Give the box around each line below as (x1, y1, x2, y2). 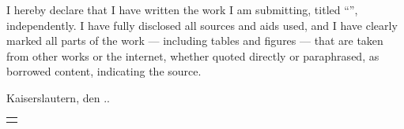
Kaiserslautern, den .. (6, 89, 110, 105)
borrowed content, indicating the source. (6, 63, 202, 79)
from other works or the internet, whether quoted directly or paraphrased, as (6, 47, 379, 64)
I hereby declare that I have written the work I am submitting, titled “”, (6, 2, 358, 17)
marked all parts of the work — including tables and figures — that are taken (6, 32, 383, 49)
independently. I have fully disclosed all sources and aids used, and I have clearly (6, 17, 398, 33)
